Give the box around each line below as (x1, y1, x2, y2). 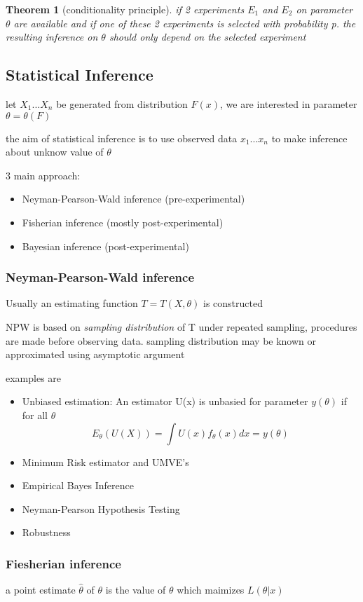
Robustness (22, 525, 71, 540)
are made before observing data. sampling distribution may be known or (6, 333, 317, 348)
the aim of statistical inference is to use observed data (6, 130, 238, 145)
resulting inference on (6, 29, 98, 44)
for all (22, 407, 48, 422)
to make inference (271, 130, 348, 145)
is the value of (105, 582, 166, 597)
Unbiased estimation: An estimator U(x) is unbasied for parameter (22, 394, 308, 409)
